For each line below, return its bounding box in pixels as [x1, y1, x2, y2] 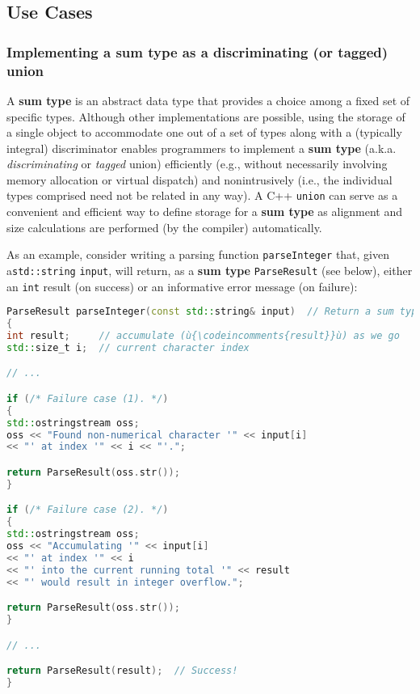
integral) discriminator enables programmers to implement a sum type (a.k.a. [6, 139, 397, 156]
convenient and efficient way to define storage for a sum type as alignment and [6, 203, 403, 220]
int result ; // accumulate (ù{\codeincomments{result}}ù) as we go [6, 330, 400, 342]
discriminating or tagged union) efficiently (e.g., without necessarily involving [6, 155, 388, 172]
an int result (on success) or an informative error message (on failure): [6, 277, 358, 294]
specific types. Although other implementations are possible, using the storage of [6, 108, 405, 125]
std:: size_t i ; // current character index [6, 341, 250, 353]
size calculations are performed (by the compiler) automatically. [6, 218, 322, 235]
